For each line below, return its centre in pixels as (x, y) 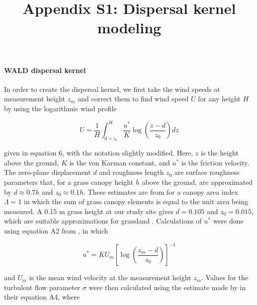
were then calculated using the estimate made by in (167, 287)
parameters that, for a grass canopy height (69, 182)
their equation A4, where (42, 297)
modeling (129, 28)
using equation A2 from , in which (56, 230)
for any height (219, 99)
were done (228, 221)
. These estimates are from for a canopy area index (161, 191)
